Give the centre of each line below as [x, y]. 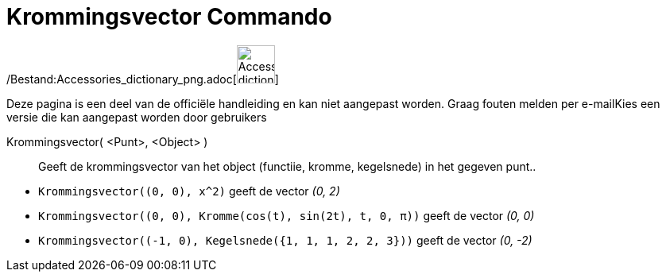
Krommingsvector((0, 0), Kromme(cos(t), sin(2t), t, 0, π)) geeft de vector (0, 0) [287, 215]
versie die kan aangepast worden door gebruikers [137, 117]
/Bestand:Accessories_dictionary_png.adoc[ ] [143, 79]
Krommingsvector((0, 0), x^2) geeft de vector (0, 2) [189, 191]
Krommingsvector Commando [169, 17]
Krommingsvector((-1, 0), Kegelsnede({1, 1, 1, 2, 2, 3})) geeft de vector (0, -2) [285, 240]
